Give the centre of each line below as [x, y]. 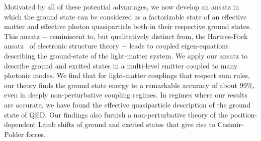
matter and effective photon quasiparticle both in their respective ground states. [128, 26]
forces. [36, 134]
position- [244, 114]
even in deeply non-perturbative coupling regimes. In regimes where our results [126, 95]
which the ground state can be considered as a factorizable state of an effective [125, 16]
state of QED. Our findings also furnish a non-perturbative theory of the [116, 114]
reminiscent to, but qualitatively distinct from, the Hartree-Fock [149, 36]
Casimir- [231, 124]
